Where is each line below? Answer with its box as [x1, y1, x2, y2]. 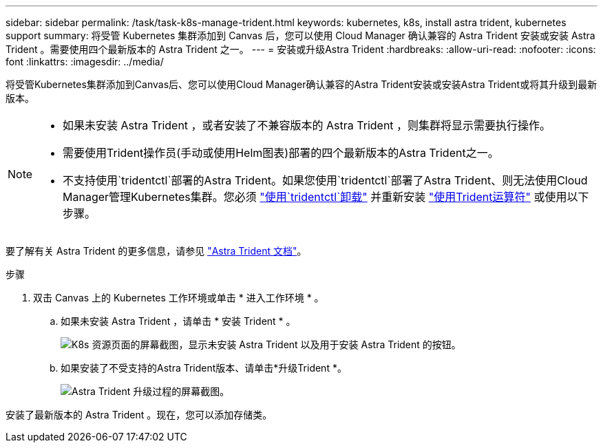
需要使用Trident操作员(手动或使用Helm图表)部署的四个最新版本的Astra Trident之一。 [63, 146, 499, 160]
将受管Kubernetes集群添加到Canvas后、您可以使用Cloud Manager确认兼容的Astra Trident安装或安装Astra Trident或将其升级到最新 [6, 78, 597, 90]
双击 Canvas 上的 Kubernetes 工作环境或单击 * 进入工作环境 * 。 [33, 292, 324, 303]
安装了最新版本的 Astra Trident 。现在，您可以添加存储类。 [6, 409, 273, 420]
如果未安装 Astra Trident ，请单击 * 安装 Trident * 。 [61, 315, 296, 327]
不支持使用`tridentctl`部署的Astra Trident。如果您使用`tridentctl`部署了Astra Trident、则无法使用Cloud [63, 173, 588, 187]
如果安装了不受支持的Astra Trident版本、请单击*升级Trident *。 [61, 362, 347, 374]
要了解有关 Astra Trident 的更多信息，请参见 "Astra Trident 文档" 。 [6, 245, 307, 257]
